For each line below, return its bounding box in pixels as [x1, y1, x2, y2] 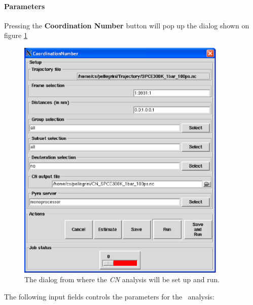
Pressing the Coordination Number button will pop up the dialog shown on [4, 20, 249, 30]
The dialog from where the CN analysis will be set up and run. [24, 274, 220, 285]
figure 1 [4, 30, 27, 41]
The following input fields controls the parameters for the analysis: [4, 291, 214, 302]
